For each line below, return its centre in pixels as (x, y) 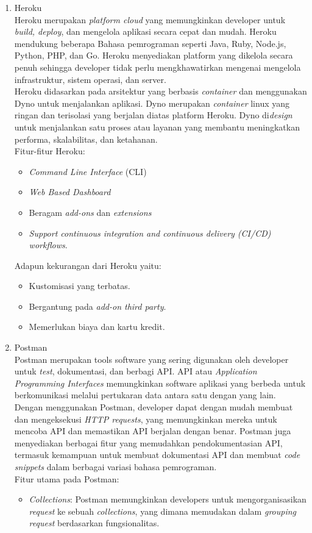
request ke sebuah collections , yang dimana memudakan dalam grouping (163, 511)
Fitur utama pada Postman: (67, 478)
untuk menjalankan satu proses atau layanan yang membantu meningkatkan (157, 127)
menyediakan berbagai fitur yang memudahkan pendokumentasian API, (148, 442)
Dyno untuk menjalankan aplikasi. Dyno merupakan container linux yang (152, 103)
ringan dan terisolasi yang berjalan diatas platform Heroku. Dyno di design (153, 115)
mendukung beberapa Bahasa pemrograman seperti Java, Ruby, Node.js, (150, 43)
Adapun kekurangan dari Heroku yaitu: (88, 265)
